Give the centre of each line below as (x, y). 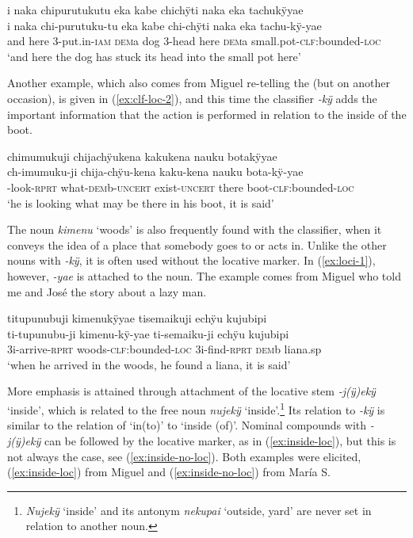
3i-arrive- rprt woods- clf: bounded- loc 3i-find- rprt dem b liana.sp (164, 349)
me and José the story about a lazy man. (107, 291)
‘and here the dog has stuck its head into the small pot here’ (154, 56)
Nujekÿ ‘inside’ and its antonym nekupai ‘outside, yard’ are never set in (199, 510)
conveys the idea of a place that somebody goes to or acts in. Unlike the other (197, 244)
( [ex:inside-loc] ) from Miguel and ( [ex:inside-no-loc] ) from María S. (169, 472)
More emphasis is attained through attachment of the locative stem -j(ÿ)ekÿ (191, 391)
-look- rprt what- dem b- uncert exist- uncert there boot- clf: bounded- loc (181, 187)
